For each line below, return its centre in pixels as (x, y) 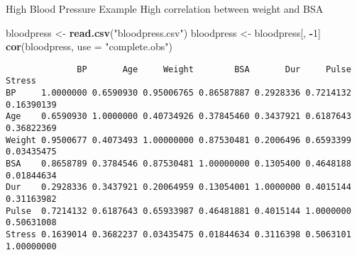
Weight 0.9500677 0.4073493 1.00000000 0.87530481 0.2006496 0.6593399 (178, 140)
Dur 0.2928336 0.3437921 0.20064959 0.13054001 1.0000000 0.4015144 (178, 187)
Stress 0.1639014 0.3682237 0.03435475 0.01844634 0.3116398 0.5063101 (178, 234)
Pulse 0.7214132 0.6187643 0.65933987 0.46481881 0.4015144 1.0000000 (178, 211)
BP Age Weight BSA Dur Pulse (214, 69)
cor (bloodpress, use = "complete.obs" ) (89, 46)
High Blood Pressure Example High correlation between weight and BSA (165, 8)
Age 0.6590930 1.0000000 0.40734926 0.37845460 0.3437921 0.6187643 (178, 117)
